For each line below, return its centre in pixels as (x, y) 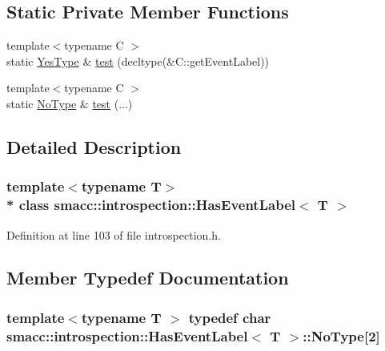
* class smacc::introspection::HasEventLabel (151, 205)
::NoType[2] (341, 335)
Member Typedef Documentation (148, 278)
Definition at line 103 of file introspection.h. (114, 234)
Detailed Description (94, 146)
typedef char (230, 317)
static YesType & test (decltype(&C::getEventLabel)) (138, 61)
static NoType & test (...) (70, 103)
